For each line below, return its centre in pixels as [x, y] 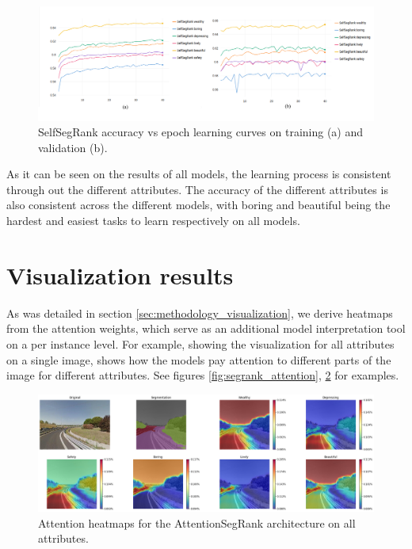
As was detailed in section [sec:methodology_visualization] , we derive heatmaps [200, 313]
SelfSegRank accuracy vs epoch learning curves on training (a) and [201, 132]
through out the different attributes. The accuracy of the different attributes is [197, 189]
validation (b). [73, 147]
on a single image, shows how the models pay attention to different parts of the [199, 359]
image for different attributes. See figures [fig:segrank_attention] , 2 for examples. [203, 375]
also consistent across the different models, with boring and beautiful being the [198, 205]
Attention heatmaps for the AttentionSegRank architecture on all [197, 522]
